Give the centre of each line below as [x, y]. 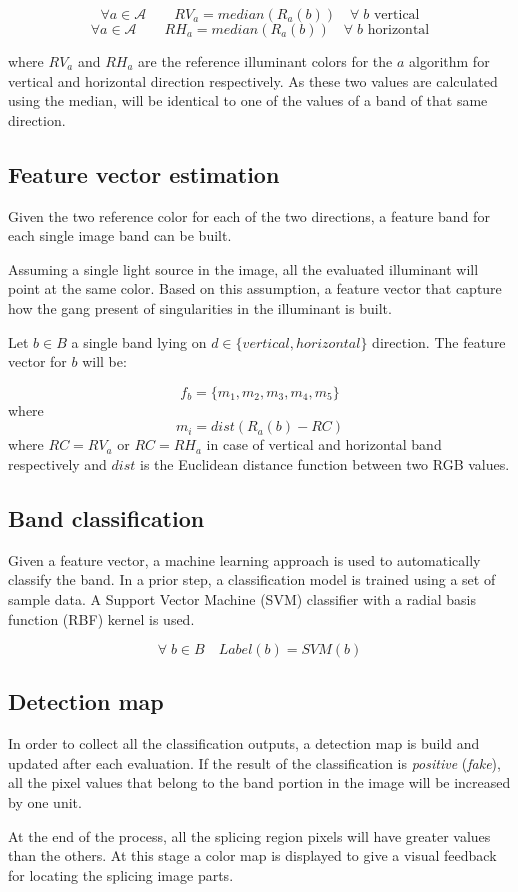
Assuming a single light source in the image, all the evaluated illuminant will [243, 268]
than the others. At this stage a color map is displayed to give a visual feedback [252, 855]
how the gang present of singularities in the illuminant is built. [200, 307]
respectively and [57, 463]
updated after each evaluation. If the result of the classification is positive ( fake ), [254, 762]
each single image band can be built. [120, 235]
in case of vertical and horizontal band [324, 444]
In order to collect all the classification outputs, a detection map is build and [244, 743]
